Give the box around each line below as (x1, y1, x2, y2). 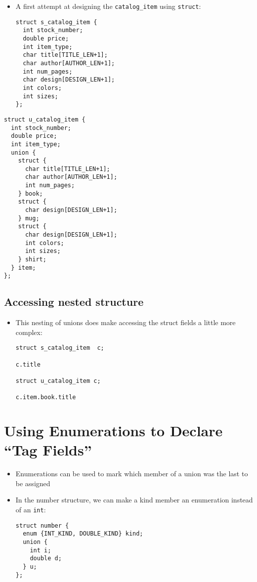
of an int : (15, 504, 46, 515)
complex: (15, 327, 43, 337)
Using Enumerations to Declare (4, 420, 223, 441)
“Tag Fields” (4, 440, 92, 460)
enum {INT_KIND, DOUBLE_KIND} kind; (23, 530, 143, 538)
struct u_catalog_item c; (15, 377, 101, 385)
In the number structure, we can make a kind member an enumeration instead (15, 495, 253, 505)
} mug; (18, 214, 40, 222)
